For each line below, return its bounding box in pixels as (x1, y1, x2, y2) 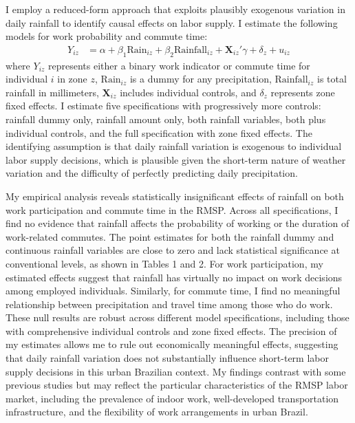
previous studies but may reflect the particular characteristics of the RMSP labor (6, 378, 348, 392)
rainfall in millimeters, (6, 85, 99, 99)
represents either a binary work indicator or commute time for (48, 58, 310, 72)
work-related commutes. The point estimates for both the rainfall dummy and (6, 229, 334, 243)
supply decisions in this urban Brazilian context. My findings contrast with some (6, 364, 346, 378)
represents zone (270, 85, 335, 99)
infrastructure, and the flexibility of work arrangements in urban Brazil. (6, 404, 308, 419)
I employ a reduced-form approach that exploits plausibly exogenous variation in (6, 2, 345, 16)
